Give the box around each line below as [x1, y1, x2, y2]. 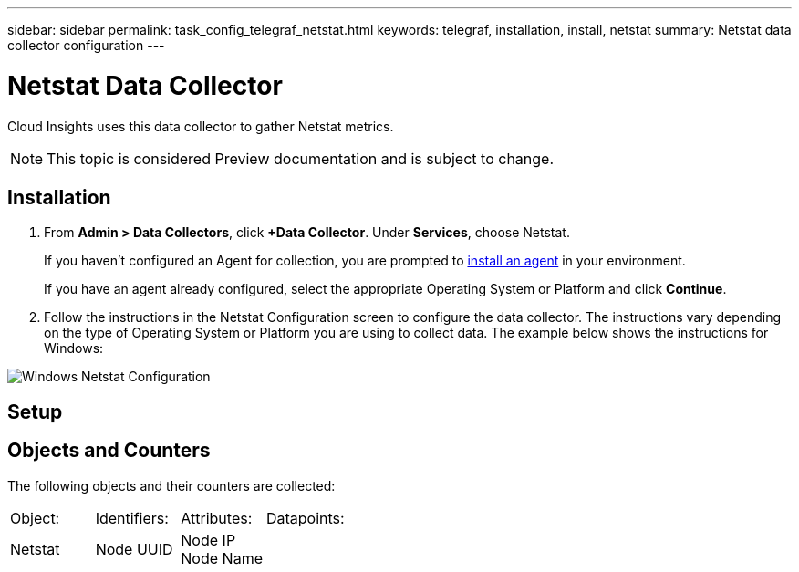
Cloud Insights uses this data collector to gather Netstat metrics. [7, 118, 394, 134]
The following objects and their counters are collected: [7, 477, 336, 494]
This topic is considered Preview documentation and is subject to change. [47, 149, 555, 168]
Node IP [181, 530, 236, 549]
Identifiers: [95, 508, 169, 527]
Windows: [44, 340, 104, 357]
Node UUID [95, 539, 173, 558]
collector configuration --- [7, 37, 165, 53]
